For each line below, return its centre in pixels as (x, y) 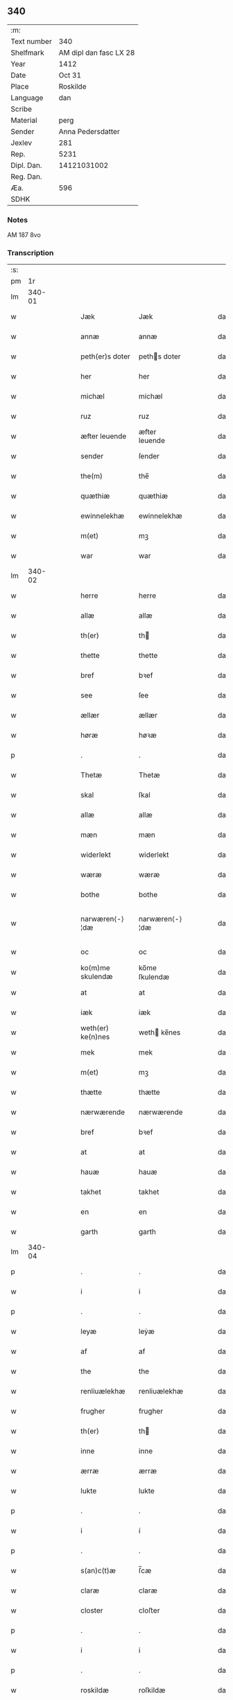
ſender (149, 456)
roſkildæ (152, 1690)
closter (92, 1611)
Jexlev (21, 143)
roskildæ (95, 1690)
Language (27, 98)
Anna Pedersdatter (89, 131)
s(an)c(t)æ (98, 1571)
